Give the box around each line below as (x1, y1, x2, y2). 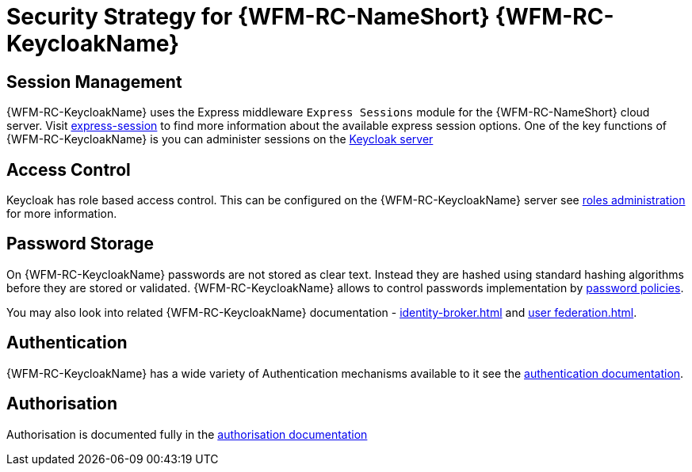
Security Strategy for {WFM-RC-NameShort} (6, 3, 490, 30)
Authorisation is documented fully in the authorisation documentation (6, 427, 368, 441)
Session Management (6, 71, 182, 92)
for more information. (6, 207, 117, 221)
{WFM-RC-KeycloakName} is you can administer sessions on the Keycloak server (6, 132, 434, 147)
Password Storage (6, 234, 155, 254)
